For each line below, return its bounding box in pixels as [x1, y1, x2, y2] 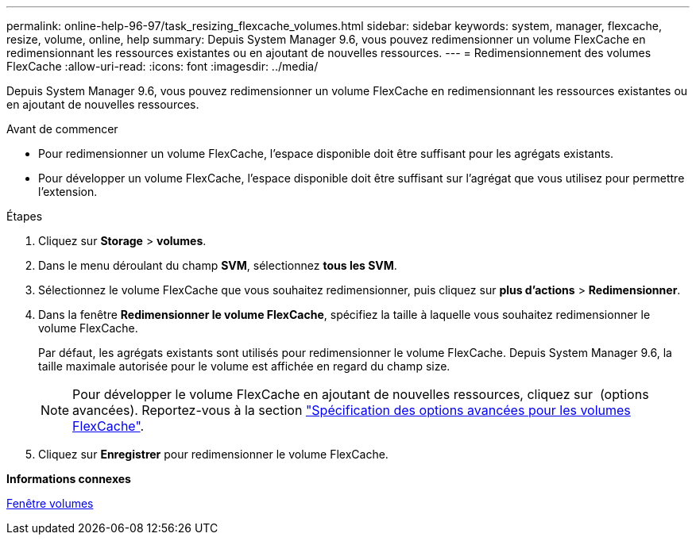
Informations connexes [6, 472, 131, 485]
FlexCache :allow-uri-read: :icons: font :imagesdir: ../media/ [6, 59, 319, 73]
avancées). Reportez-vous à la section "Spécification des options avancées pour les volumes [72, 402, 631, 418]
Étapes [6, 209, 43, 223]
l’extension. [38, 185, 98, 198]
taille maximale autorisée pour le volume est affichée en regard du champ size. [38, 359, 450, 373]
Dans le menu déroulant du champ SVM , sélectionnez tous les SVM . [38, 259, 397, 272]
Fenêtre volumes [6, 497, 94, 510]
